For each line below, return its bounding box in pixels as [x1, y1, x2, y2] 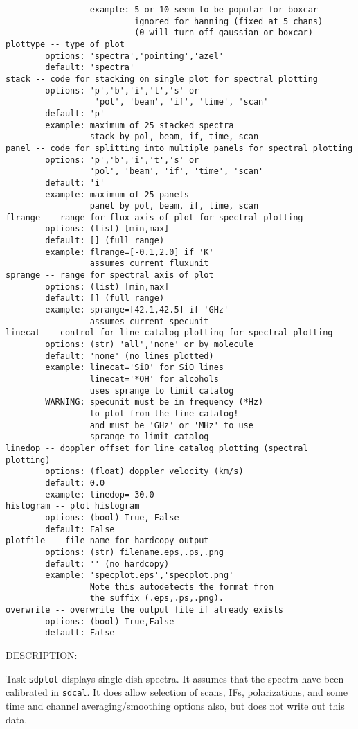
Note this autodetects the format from [89, 581, 274, 592]
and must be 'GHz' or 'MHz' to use [89, 420, 253, 430]
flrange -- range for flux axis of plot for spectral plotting [6, 212, 303, 222]
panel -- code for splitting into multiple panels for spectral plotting [6, 143, 353, 153]
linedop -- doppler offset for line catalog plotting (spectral [6, 443, 308, 453]
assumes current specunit [89, 316, 209, 326]
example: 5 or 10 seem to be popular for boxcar [89, 5, 319, 15]
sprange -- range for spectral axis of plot [6, 270, 214, 281]
